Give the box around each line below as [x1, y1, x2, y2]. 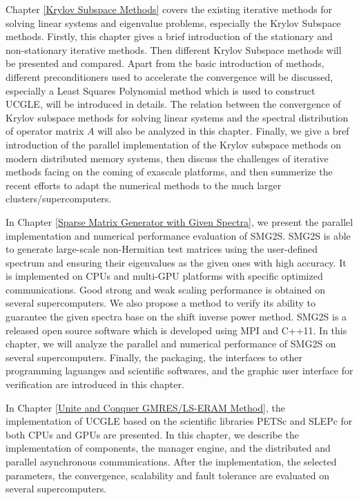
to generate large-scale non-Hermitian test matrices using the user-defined [6, 242, 318, 256]
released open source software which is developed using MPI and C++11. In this [6, 323, 347, 337]
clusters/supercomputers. [6, 191, 112, 206]
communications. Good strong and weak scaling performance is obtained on [6, 282, 325, 296]
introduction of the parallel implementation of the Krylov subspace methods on [6, 137, 342, 151]
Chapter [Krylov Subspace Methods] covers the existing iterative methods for [6, 2, 333, 16]
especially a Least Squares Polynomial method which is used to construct [6, 83, 316, 97]
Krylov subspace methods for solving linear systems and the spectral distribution [6, 110, 349, 124]
